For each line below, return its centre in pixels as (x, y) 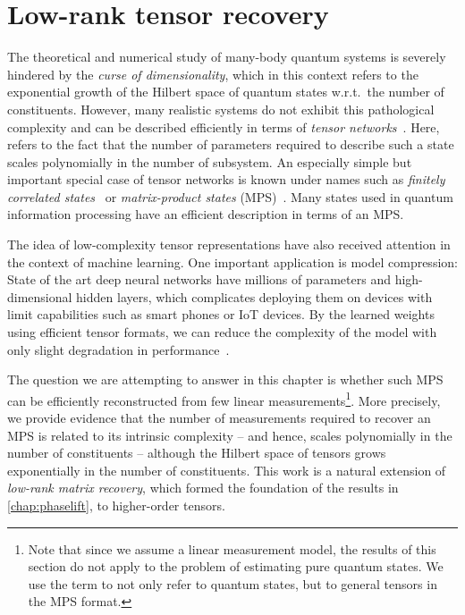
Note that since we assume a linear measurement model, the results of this (232, 548)
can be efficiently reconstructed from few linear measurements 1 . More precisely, (224, 399)
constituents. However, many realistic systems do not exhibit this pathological (221, 109)
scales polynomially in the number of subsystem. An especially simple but (210, 161)
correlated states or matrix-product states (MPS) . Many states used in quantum (230, 196)
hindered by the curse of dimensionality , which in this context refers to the (213, 74)
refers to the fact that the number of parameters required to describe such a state (231, 144)
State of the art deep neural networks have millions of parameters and (199, 279)
